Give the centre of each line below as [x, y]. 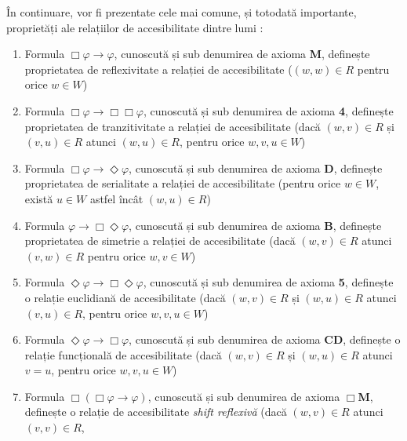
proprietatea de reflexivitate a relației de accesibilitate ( [158, 69]
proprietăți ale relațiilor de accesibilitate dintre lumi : [135, 27]
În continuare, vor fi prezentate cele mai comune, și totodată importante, [182, 12]
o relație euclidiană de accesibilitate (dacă [125, 297]
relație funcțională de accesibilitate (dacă [123, 354]
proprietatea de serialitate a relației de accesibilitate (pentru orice [183, 183]
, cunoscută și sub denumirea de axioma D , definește [256, 168]
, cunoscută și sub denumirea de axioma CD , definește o [265, 339]
